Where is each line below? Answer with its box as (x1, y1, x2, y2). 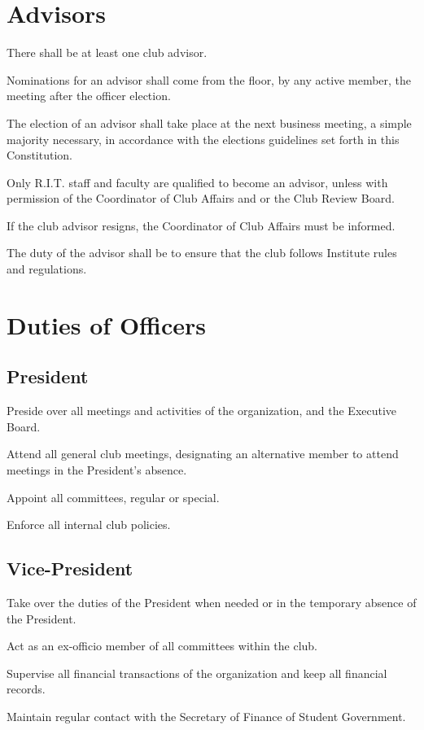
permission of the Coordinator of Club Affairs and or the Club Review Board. (7, 190, 395, 207)
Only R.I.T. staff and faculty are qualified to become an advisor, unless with (7, 173, 388, 190)
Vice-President (7, 556, 133, 581)
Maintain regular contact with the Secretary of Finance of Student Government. (7, 707, 406, 724)
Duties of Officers (7, 308, 206, 341)
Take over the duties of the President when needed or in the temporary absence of (7, 594, 417, 610)
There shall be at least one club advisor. (7, 44, 208, 61)
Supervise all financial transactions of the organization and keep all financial (7, 664, 387, 681)
